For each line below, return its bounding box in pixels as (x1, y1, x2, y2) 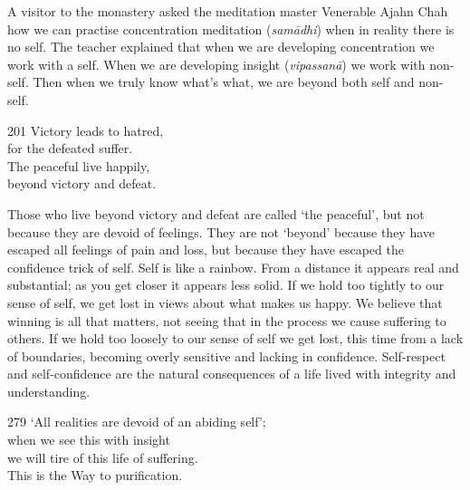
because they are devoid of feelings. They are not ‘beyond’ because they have (7, 222, 436, 241)
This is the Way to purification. (7, 466, 183, 485)
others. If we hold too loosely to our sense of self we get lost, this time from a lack (7, 329, 464, 348)
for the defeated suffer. (7, 139, 133, 158)
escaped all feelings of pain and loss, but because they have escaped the (7, 240, 404, 259)
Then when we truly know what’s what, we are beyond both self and (33, 72, 415, 91)
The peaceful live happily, (7, 156, 150, 175)
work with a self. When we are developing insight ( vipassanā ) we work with (7, 54, 426, 73)
